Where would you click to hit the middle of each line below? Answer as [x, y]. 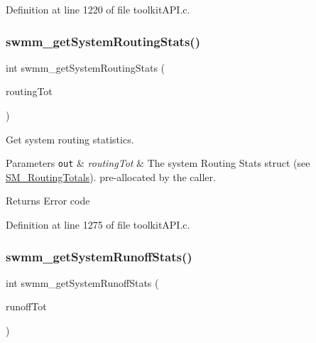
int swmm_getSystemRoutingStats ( [86, 67]
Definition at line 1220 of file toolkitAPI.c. [98, 9]
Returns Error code [48, 201]
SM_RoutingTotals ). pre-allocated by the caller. [111, 176]
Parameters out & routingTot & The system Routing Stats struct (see [158, 163]
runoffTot [26, 306]
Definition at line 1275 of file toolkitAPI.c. [98, 225]
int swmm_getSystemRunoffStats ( [82, 282]
